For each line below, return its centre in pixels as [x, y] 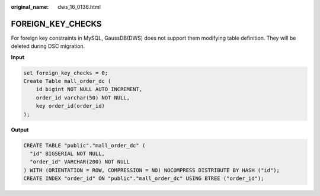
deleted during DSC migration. [48, 46]
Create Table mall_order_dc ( [67, 81]
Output [20, 130]
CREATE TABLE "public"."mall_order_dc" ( [84, 145]
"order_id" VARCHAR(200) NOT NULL [80, 162]
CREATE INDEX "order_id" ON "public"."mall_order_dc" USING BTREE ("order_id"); [144, 179]
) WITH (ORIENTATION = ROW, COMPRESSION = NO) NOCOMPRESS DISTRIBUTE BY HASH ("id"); [151, 170]
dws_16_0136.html [79, 7]
